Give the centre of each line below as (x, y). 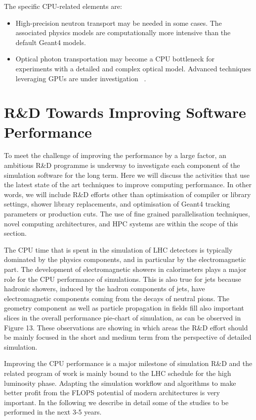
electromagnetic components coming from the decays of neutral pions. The (117, 298)
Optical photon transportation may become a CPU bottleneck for (115, 59)
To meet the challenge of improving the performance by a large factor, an (115, 155)
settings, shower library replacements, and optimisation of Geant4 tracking (117, 204)
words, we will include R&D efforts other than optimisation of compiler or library (128, 194)
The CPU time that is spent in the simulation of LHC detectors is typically (118, 249)
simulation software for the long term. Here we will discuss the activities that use (127, 175)
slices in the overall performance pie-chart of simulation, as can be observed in (123, 317)
